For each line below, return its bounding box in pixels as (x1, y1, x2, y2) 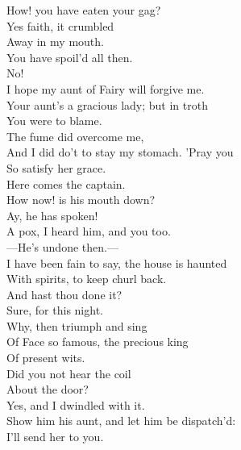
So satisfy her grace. (6, 159, 106, 176)
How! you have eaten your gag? (6, 2, 161, 18)
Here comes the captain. (6, 175, 126, 192)
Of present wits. (6, 349, 85, 366)
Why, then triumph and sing (6, 317, 148, 334)
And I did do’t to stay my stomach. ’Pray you (6, 144, 234, 160)
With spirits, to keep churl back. (6, 270, 167, 287)
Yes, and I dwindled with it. (6, 396, 145, 413)
